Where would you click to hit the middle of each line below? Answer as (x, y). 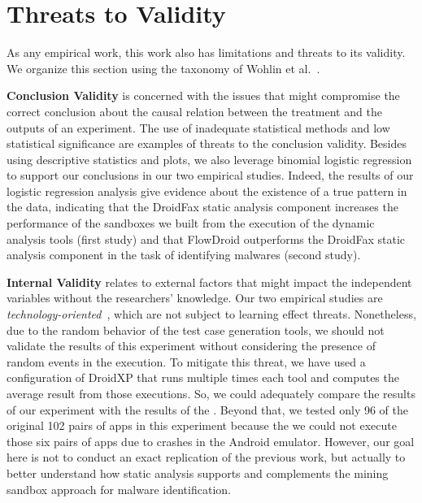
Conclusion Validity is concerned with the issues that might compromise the (203, 95)
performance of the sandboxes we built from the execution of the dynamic (191, 223)
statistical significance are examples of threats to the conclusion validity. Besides (207, 143)
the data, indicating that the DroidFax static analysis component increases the (202, 207)
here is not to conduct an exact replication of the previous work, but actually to (206, 457)
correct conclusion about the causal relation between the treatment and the (194, 111)
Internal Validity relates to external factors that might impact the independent (209, 282)
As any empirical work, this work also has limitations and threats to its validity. (206, 52)
